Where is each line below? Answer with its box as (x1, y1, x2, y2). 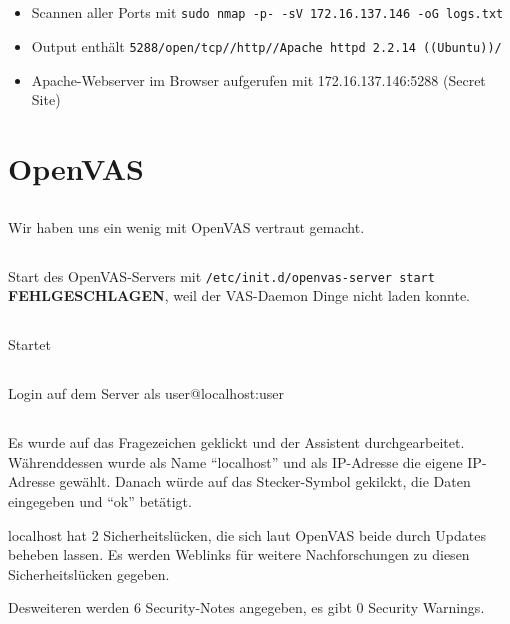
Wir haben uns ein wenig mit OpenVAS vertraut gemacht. (8, 216, 365, 237)
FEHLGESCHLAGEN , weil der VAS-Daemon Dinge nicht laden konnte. (8, 285, 470, 306)
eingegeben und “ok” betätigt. (8, 491, 192, 512)
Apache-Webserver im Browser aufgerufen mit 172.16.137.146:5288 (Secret (31, 69, 486, 90)
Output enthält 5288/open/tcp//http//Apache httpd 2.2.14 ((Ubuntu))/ (31, 36, 502, 57)
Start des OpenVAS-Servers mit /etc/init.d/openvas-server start (8, 265, 435, 286)
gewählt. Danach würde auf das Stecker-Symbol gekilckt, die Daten (59, 471, 471, 492)
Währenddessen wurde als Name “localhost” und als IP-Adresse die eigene (8, 451, 463, 472)
